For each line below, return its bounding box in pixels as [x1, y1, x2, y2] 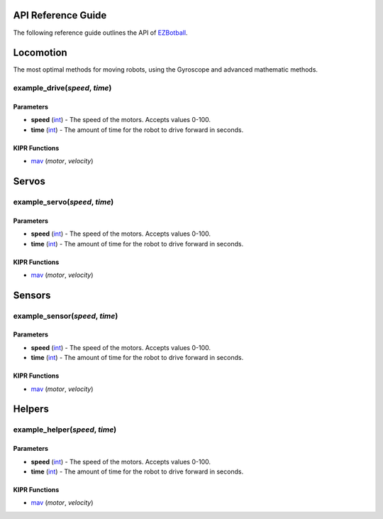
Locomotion [13, 47, 67, 59]
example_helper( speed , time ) [13, 425, 117, 435]
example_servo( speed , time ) [13, 197, 114, 207]
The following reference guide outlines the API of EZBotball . [13, 28, 188, 37]
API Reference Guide [13, 9, 107, 21]
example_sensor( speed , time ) [13, 311, 118, 321]
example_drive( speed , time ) [13, 83, 112, 93]
